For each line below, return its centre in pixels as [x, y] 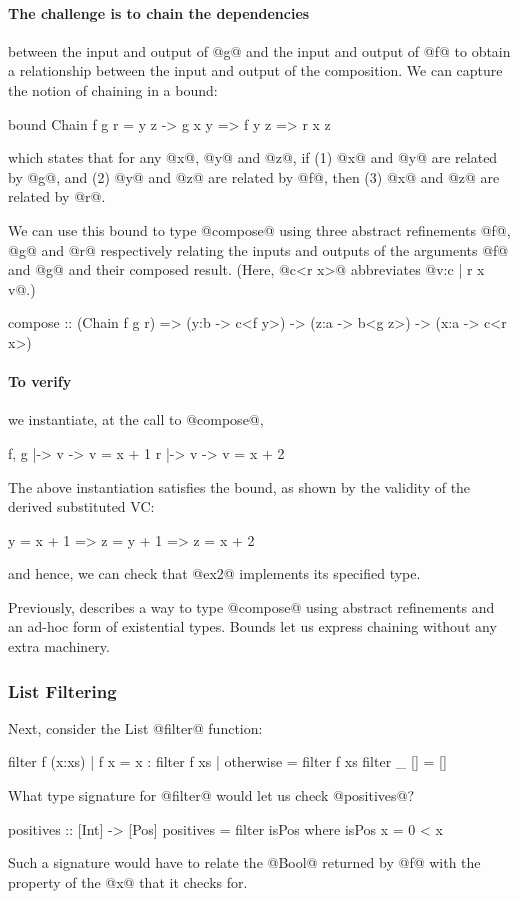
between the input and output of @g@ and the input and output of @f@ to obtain [259, 50]
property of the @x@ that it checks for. [128, 881]
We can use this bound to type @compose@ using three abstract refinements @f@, [259, 229]
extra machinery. [59, 646]
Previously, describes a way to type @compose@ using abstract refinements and [251, 606]
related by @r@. [57, 196]
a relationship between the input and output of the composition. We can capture [255, 70]
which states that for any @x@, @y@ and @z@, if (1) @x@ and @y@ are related [253, 157]
